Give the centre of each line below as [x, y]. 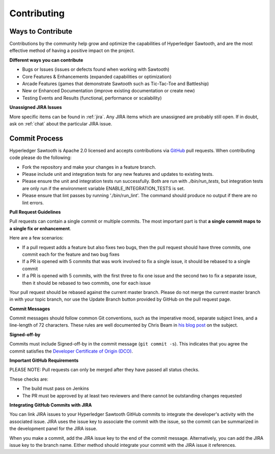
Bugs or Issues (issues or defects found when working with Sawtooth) [96, 69]
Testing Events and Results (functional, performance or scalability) [92, 98]
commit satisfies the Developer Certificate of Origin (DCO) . [71, 351]
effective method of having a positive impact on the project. [72, 50]
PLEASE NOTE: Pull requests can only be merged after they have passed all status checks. [104, 370]
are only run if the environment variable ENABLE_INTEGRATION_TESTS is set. [104, 188]
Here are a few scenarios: [36, 238]
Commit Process [36, 138]
